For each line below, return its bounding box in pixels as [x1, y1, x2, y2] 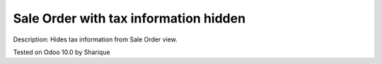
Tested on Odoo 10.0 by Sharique [13, 48, 110, 56]
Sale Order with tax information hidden [13, 11, 246, 26]
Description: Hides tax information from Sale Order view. [13, 35, 178, 44]
